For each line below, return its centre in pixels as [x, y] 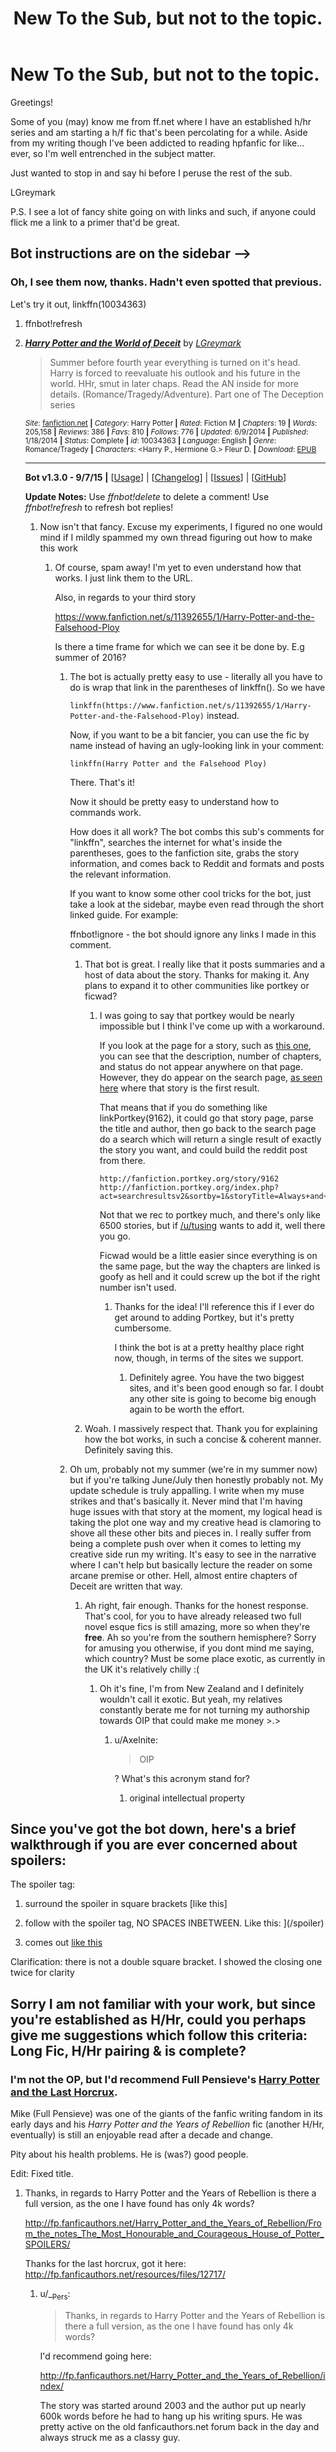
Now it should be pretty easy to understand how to [174, 801]
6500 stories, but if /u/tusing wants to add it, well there [212, 1225]
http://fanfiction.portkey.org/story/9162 [189, 1178]
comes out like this [63, 1943]
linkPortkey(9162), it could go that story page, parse [206, 1118]
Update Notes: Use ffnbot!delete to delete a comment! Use [147, 496]
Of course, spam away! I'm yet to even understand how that [178, 567]
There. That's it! [102, 782]
